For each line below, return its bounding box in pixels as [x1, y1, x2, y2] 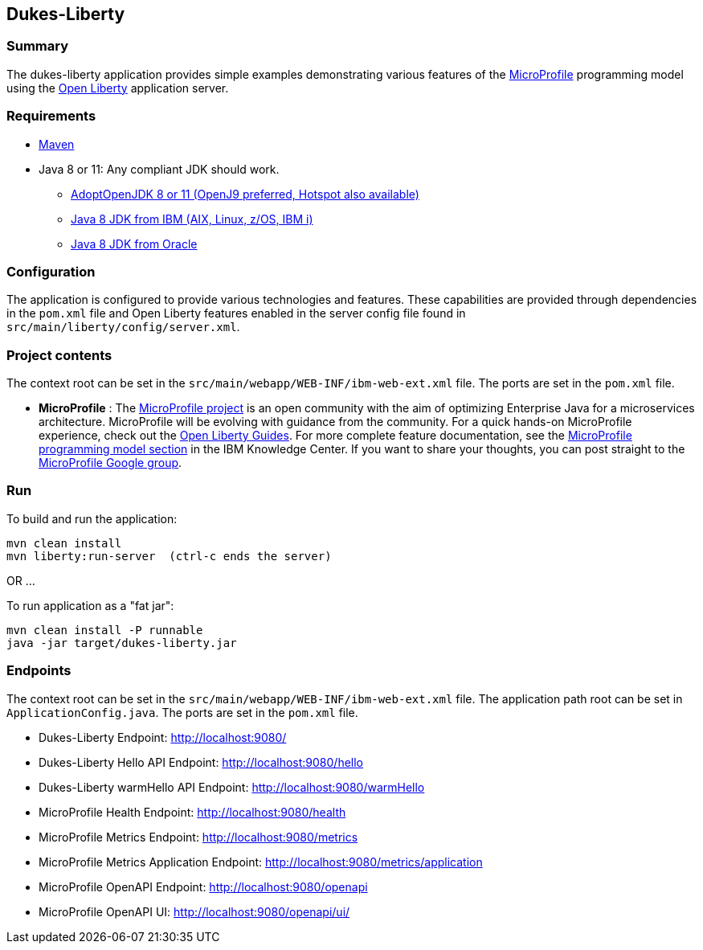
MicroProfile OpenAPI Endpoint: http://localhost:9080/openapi [39, 879, 368, 894]
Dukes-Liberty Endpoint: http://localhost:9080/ [39, 730, 287, 744]
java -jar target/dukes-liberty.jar [6, 636, 237, 649]
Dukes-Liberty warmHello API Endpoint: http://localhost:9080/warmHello [39, 780, 425, 794]
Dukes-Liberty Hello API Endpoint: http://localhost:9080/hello [39, 755, 364, 769]
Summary [6, 38, 69, 55]
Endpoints [6, 662, 72, 679]
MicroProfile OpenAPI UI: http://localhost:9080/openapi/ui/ [39, 904, 350, 919]
